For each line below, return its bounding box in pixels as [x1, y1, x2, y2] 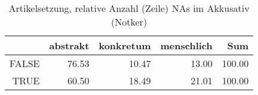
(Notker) [111, 15, 148, 28]
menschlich [160, 39, 213, 52]
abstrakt [49, 39, 90, 52]
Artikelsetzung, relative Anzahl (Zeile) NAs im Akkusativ [8, 1, 250, 15]
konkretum [99, 39, 151, 52]
